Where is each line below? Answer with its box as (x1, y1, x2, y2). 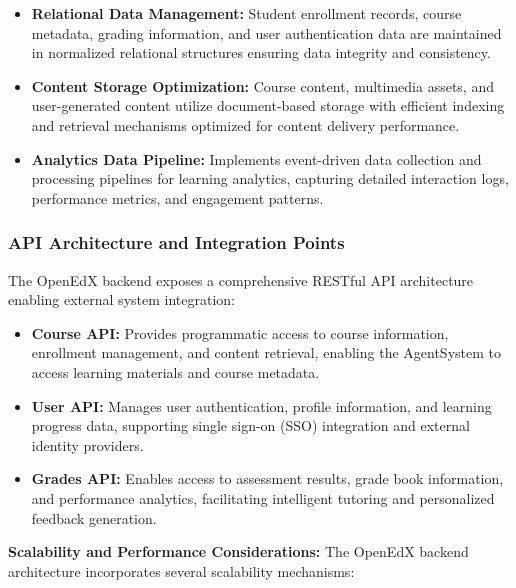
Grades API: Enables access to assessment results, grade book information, (31, 468, 504, 489)
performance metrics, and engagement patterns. (31, 187, 324, 208)
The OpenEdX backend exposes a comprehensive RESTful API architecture (8, 269, 474, 290)
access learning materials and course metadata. (31, 361, 320, 382)
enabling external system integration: (8, 289, 235, 310)
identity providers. (31, 434, 144, 455)
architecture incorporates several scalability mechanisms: (8, 560, 355, 581)
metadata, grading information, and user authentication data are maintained (31, 22, 502, 43)
